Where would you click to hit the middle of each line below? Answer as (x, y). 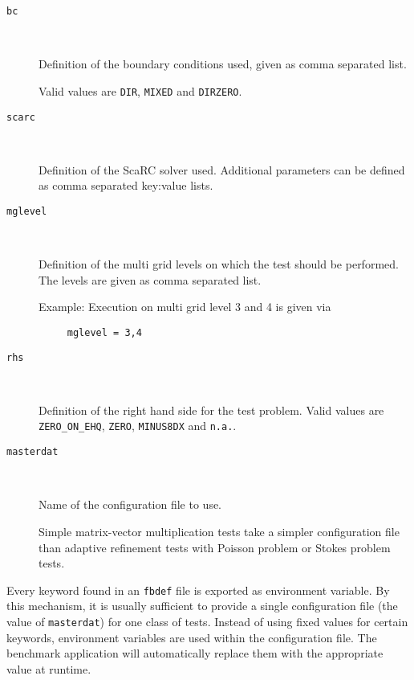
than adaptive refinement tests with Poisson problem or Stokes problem (215, 547)
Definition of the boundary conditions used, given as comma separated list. (223, 64)
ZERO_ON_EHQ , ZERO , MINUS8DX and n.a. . (138, 426)
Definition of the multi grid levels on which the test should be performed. (219, 264)
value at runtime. (49, 668)
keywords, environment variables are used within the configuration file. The (192, 637)
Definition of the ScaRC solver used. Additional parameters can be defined (222, 169)
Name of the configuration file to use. (130, 504)
